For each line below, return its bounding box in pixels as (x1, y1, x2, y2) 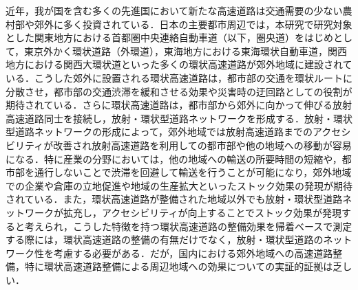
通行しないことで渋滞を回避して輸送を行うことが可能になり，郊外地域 (34, 165, 352, 179)
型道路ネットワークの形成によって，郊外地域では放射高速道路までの (6, 124, 313, 139)
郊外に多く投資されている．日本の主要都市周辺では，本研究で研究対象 (34, 16, 352, 31)
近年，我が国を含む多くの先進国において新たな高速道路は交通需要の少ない (6, 3, 343, 17)
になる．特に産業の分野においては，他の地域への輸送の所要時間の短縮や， (6, 151, 342, 166)
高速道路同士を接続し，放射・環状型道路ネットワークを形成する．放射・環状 (6, 111, 352, 125)
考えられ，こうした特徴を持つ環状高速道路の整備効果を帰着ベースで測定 (24, 219, 352, 233)
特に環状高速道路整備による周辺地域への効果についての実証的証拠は (24, 259, 333, 274)
